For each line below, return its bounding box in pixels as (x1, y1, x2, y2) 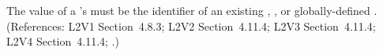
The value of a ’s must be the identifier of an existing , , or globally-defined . (6, 2, 377, 18)
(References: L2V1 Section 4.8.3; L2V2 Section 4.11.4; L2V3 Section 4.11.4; (6, 17, 376, 34)
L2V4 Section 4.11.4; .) (6, 33, 119, 49)
